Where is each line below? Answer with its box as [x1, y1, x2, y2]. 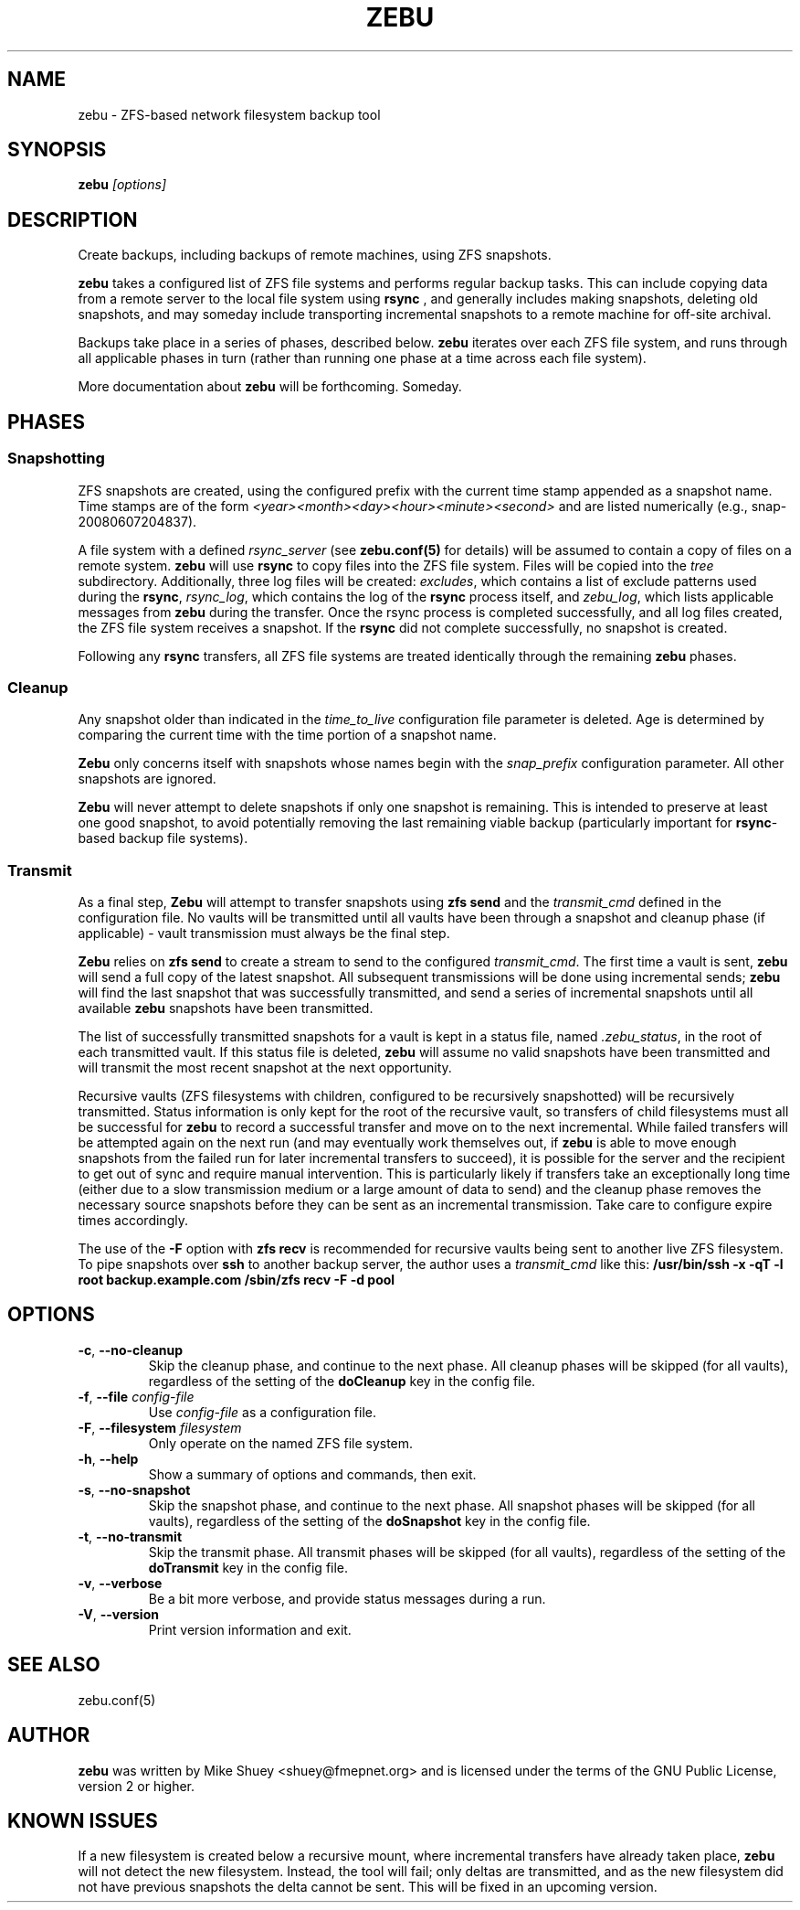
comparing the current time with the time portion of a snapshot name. [78, 727, 497, 743]
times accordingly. [78, 1212, 188, 1228]
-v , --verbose [78, 1574, 163, 1591]
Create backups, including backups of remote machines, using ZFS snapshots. [78, 247, 552, 263]
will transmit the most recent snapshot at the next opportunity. [78, 1060, 452, 1075]
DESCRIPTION [7, 208, 138, 231]
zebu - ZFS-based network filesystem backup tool [78, 106, 381, 123]
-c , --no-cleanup [78, 1341, 184, 1358]
